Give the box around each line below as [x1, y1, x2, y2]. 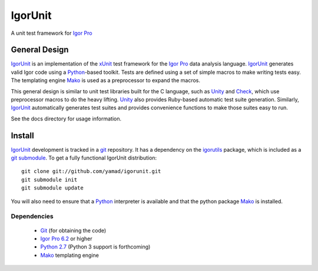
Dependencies [11, 213, 54, 221]
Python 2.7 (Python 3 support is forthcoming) [40, 243, 151, 250]
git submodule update [21, 185, 84, 191]
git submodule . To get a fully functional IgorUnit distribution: [11, 154, 157, 162]
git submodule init [21, 176, 78, 183]
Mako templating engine [40, 252, 100, 259]
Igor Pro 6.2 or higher [40, 235, 92, 242]
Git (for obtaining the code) [40, 227, 107, 234]
